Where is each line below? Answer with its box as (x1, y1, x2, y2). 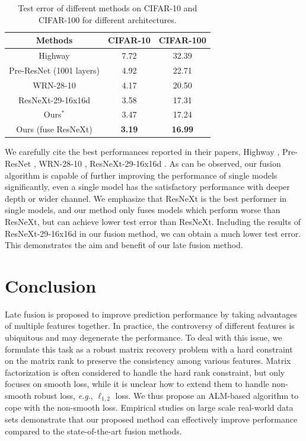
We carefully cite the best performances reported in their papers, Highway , (5, 145, 280, 158)
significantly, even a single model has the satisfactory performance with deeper (5, 180, 290, 193)
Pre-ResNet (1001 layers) (9, 64, 100, 76)
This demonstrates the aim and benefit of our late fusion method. (5, 239, 243, 251)
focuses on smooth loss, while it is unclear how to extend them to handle (5, 377, 269, 390)
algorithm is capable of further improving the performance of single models (5, 169, 278, 181)
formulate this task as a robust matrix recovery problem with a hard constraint (5, 342, 293, 355)
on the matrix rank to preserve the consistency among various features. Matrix (5, 354, 291, 367)
